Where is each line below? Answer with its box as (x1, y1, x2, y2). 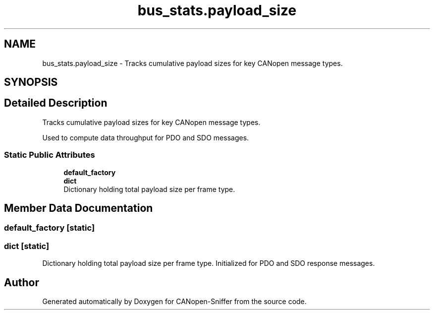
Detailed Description (4, 97, 108, 110)
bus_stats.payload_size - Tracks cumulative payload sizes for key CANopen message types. (42, 59, 343, 67)
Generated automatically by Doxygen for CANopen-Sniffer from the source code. (42, 297, 307, 306)
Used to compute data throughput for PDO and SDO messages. (42, 133, 249, 142)
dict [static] (4, 241, 50, 251)
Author (4, 276, 39, 289)
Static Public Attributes (4, 150, 95, 160)
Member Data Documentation (4, 202, 153, 215)
